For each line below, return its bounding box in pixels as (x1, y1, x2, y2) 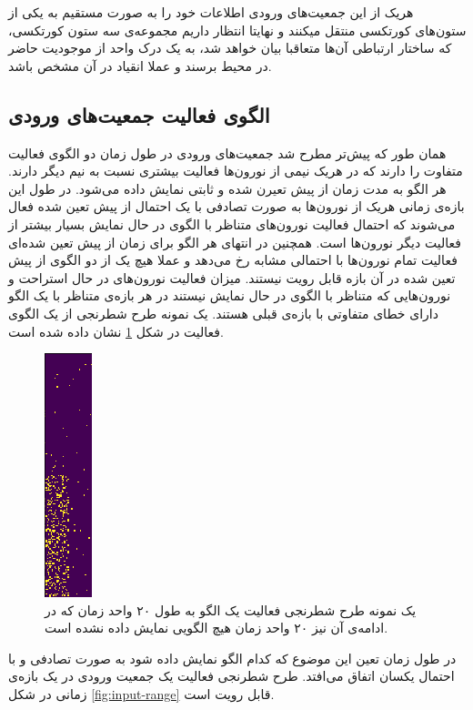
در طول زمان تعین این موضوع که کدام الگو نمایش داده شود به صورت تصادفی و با (8, 648, 457, 667)
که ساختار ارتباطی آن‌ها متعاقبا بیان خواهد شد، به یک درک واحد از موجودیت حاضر (8, 38, 452, 57)
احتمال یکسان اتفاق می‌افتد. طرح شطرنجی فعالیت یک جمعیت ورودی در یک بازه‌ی (8, 666, 455, 685)
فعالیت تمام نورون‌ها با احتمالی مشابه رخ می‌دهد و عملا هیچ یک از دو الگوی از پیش (8, 250, 458, 269)
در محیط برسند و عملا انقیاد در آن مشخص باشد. (8, 56, 272, 75)
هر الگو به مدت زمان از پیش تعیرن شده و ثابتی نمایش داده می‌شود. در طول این (8, 178, 447, 198)
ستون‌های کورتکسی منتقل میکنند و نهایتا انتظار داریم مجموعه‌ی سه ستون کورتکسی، (8, 20, 467, 39)
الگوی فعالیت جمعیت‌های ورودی (8, 100, 270, 128)
